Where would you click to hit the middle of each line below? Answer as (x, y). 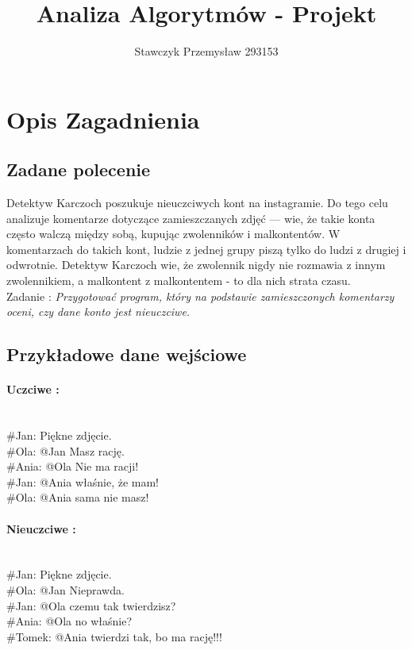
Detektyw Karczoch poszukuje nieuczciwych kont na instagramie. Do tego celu (197, 203)
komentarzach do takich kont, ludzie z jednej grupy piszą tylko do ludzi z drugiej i (206, 249)
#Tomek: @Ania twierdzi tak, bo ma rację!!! (114, 636)
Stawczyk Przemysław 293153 (206, 51)
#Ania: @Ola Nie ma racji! (73, 466)
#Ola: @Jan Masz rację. (65, 450)
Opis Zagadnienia (103, 119)
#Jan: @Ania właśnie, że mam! (83, 481)
